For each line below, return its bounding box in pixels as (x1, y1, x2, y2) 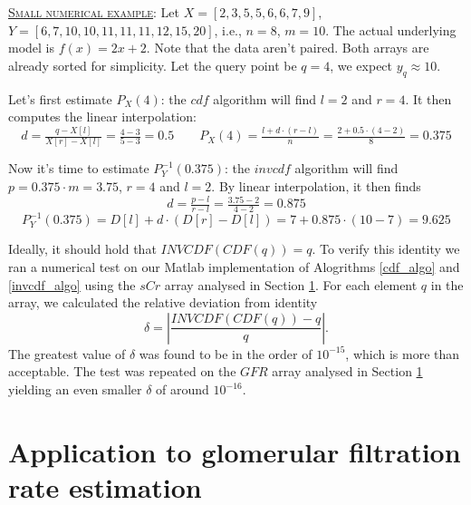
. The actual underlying (325, 20, 457, 39)
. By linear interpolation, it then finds (211, 177, 421, 196)
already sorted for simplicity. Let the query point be (8, 55, 297, 74)
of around (156, 380, 209, 399)
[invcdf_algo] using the (8, 275, 136, 294)
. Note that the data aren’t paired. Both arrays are (146, 38, 429, 57)
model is (8, 38, 55, 57)
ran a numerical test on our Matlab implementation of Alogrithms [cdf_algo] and (8, 257, 460, 277)
